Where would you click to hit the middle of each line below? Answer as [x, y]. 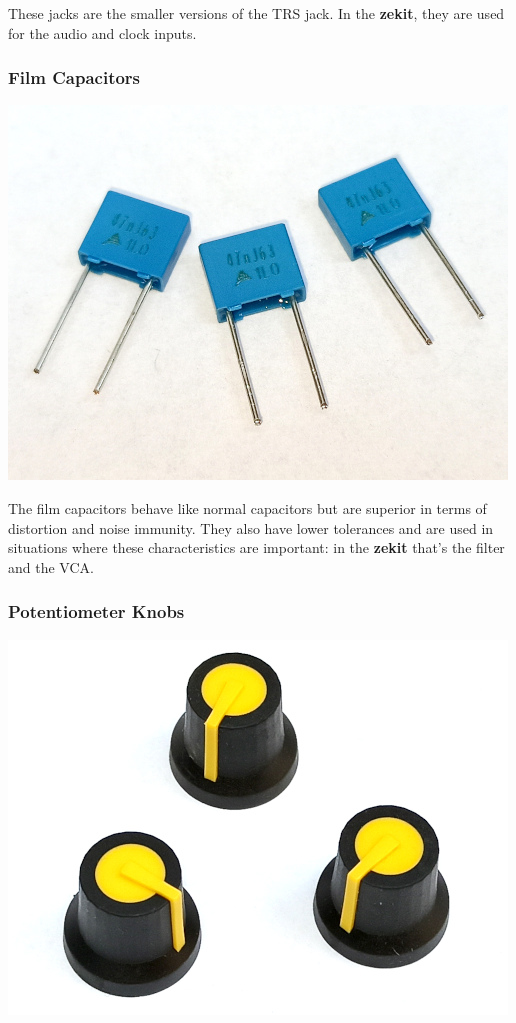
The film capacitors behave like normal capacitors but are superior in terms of [247, 508]
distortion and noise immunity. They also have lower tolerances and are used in [251, 527]
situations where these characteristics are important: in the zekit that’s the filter [256, 547]
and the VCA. [51, 566]
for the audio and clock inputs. [102, 32]
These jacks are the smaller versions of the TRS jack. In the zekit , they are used [256, 13]
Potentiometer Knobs [96, 611]
